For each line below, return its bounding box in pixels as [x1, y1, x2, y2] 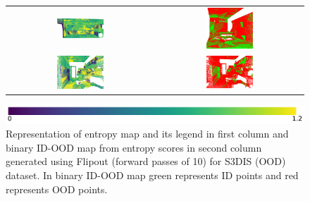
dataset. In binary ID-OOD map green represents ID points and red [6, 167, 299, 182]
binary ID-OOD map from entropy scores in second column [6, 140, 262, 154]
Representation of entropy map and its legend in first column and [6, 126, 289, 141]
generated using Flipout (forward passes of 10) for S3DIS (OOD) [6, 154, 286, 169]
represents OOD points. [6, 181, 108, 196]
